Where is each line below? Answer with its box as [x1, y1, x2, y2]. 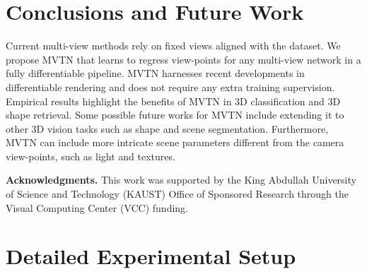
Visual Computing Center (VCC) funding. [6, 200, 188, 215]
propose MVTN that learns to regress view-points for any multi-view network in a [6, 52, 361, 66]
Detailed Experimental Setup [6, 242, 296, 270]
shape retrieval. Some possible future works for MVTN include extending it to [6, 107, 344, 122]
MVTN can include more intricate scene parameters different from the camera [6, 135, 344, 150]
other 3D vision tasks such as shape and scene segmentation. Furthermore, [6, 121, 329, 136]
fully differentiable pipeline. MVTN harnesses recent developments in [6, 66, 305, 81]
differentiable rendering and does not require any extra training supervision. [6, 79, 335, 94]
